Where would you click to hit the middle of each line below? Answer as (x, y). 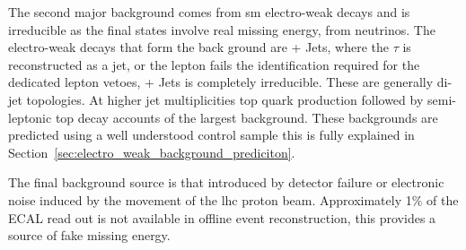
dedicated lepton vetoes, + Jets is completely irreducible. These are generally (221, 82)
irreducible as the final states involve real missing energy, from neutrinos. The (222, 29)
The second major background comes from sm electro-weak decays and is (209, 12)
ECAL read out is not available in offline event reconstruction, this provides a (222, 217)
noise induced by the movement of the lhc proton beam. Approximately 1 (210, 199)
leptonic (30, 117)
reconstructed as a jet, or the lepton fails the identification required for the (214, 64)
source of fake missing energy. (89, 235)
